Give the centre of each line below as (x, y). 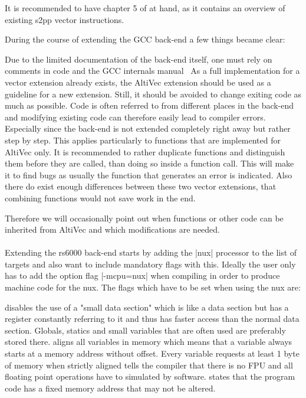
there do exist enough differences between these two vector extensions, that (141, 186)
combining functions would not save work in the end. (100, 198)
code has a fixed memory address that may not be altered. (110, 388)
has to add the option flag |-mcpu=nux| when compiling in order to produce (142, 275)
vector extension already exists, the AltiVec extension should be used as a (138, 82)
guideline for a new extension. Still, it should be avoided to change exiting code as (153, 94)
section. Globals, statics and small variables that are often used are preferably (145, 330)
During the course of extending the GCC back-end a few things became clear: (145, 39)
